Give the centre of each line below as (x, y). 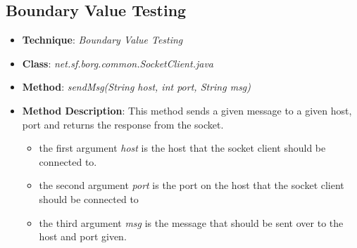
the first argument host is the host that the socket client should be (182, 148)
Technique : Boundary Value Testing (102, 40)
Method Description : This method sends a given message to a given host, (187, 110)
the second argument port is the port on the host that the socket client (192, 185)
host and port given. (83, 236)
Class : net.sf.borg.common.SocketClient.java (118, 63)
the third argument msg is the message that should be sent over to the (191, 222)
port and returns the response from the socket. (123, 124)
